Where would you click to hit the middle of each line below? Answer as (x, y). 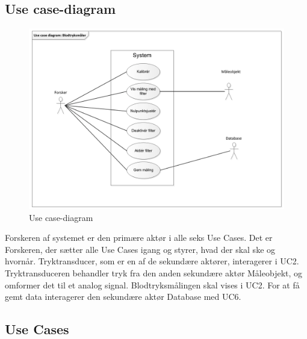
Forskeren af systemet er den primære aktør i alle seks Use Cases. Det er (139, 238)
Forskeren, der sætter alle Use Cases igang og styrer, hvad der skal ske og (140, 249)
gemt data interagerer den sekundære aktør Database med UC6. (123, 297)
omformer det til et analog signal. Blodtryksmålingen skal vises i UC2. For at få (152, 285)
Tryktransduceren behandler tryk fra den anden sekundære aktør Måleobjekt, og (154, 272)
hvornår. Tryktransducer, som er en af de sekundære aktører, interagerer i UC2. (152, 261)
